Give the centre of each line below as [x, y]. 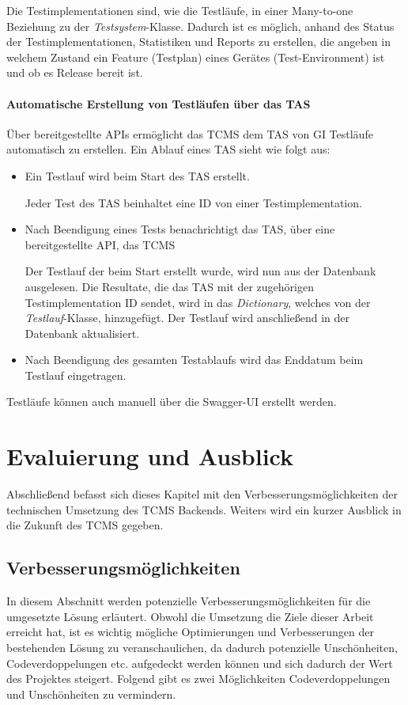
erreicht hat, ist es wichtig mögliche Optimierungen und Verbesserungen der [190, 632]
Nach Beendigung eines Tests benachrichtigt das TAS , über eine [180, 229]
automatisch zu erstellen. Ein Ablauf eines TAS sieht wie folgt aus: [168, 149]
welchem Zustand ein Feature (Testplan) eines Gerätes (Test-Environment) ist [196, 57]
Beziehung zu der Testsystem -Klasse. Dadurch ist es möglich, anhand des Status [200, 26]
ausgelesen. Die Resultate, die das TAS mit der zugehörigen [169, 286]
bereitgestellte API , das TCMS [100, 244]
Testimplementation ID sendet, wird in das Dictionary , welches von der [198, 302]
